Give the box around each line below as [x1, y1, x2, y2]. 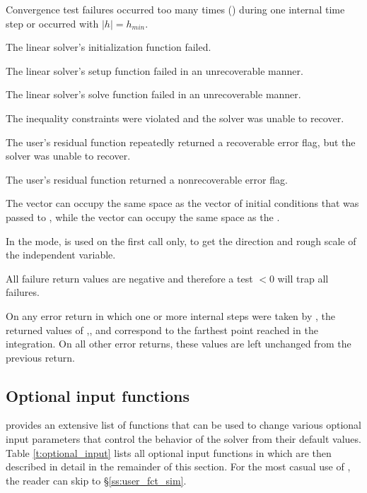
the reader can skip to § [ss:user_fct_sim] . [6, 473, 187, 487]
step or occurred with [6, 16, 99, 30]
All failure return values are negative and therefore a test [6, 271, 253, 285]
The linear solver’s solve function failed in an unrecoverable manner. [6, 87, 301, 102]
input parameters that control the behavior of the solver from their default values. [6, 432, 361, 446]
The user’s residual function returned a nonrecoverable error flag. [6, 172, 288, 186]
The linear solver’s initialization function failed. [6, 40, 211, 54]
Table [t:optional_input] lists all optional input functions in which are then [6, 445, 332, 460]
